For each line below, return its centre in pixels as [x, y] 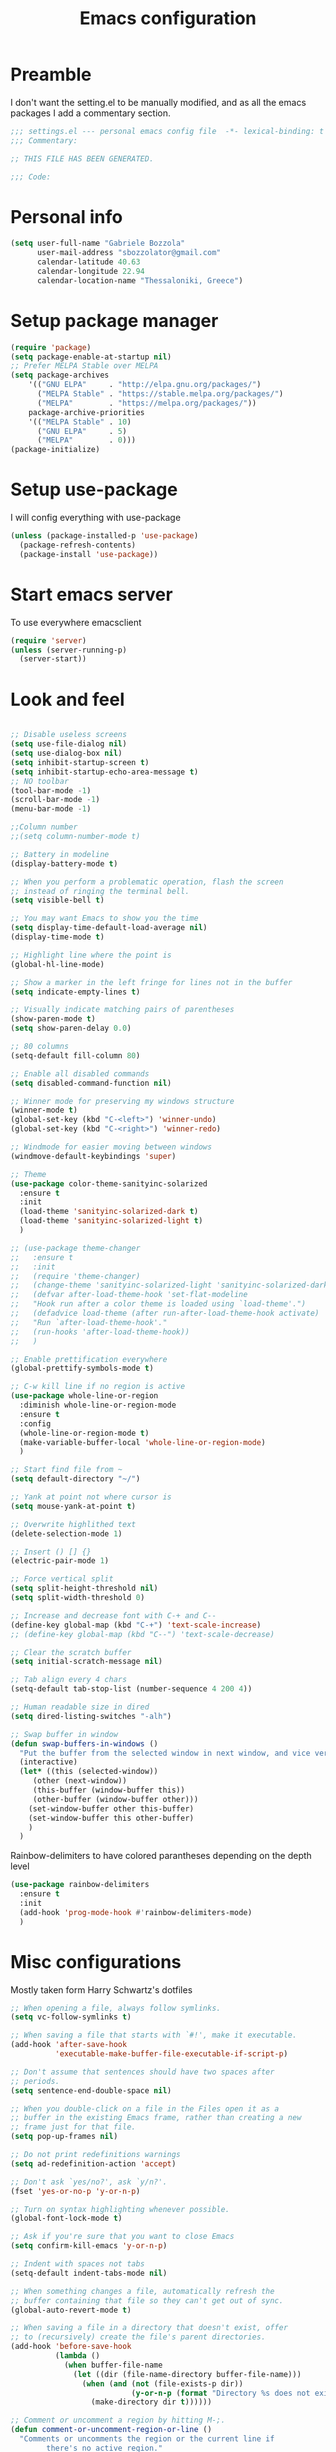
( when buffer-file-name [113, 2365]
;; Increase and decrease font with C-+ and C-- [113, 1615]
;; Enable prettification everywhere [89, 1359]
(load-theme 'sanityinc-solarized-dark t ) [109, 1212]
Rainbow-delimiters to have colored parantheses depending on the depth [161, 1856]
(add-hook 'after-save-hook [69, 2045]
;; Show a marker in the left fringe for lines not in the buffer [151, 982]
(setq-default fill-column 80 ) [75, 1055]
